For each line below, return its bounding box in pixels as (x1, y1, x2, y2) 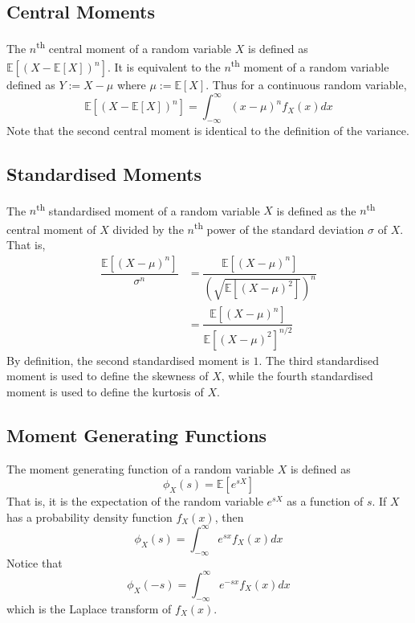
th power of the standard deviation (193, 219, 364, 237)
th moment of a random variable (230, 56, 389, 76)
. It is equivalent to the (107, 59, 221, 76)
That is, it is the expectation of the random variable (6, 493, 263, 510)
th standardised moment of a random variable (36, 199, 260, 219)
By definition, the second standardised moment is (6, 351, 250, 368)
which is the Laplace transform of (6, 600, 172, 617)
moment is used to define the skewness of (6, 367, 209, 384)
